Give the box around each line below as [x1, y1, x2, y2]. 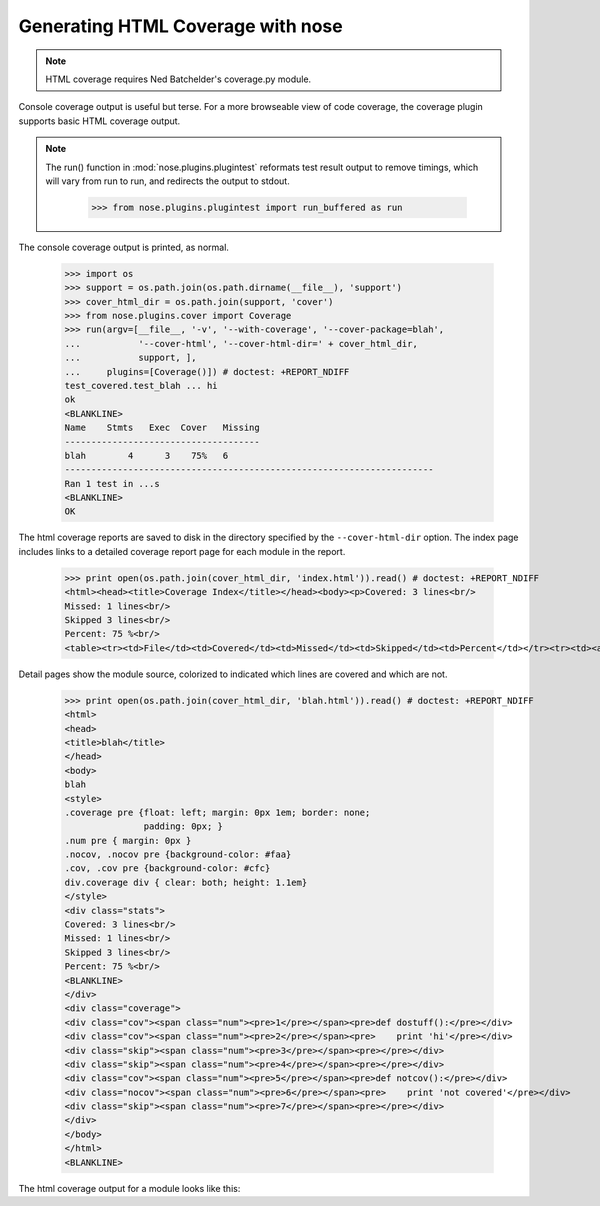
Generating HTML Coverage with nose [18, 15, 344, 37]
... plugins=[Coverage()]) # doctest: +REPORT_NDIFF [64, 366, 350, 377]
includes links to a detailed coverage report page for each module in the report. [18, 545, 346, 557]
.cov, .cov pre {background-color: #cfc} [64, 863, 271, 874]
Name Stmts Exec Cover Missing [64, 422, 260, 434]
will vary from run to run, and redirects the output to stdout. [45, 175, 290, 187]
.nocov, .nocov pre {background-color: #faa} [64, 849, 292, 860]
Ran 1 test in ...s [64, 478, 160, 489]
